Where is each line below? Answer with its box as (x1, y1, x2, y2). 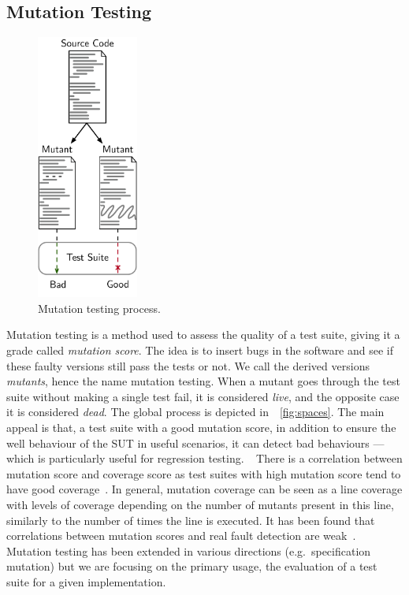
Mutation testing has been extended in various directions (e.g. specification (6, 542, 371, 559)
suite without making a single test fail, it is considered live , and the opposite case (6, 388, 400, 404)
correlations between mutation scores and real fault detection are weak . (6, 527, 356, 544)
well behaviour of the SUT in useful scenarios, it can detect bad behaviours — (6, 434, 385, 451)
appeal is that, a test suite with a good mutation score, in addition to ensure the (6, 418, 396, 435)
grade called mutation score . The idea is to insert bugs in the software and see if (6, 341, 394, 358)
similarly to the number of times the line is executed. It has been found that (6, 511, 375, 528)
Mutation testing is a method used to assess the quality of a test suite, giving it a (6, 326, 400, 343)
